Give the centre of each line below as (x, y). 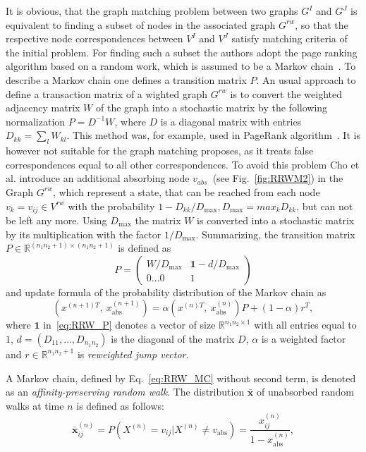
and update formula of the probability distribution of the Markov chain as (166, 292)
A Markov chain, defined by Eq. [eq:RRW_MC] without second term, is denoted (181, 378)
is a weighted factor (304, 338)
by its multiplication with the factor (84, 234)
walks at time (35, 405)
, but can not (325, 206)
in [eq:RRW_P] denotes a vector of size (129, 325)
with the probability (111, 206)
